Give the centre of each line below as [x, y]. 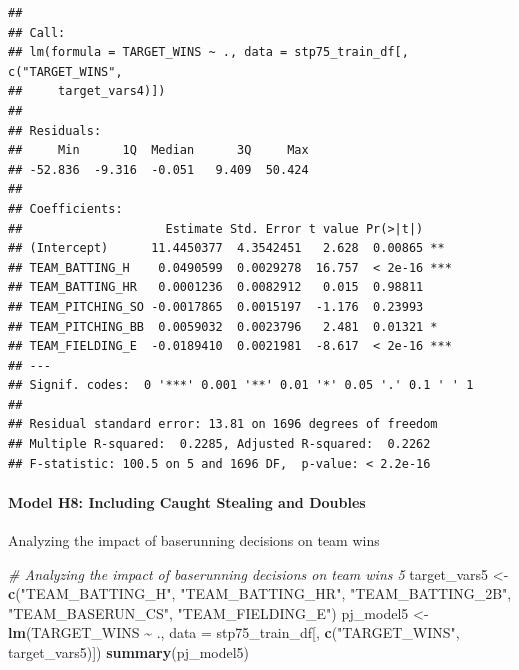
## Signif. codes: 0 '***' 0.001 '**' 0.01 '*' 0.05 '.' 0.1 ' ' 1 [241, 385]
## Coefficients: [65, 208]
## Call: [37, 32]
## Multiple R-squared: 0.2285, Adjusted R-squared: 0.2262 [219, 444]
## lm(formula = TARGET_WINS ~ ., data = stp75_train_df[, [208, 52]
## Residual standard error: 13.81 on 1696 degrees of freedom [223, 424]
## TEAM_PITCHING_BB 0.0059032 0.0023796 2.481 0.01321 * [223, 326]
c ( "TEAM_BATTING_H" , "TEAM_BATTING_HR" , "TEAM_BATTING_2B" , [260, 593]
